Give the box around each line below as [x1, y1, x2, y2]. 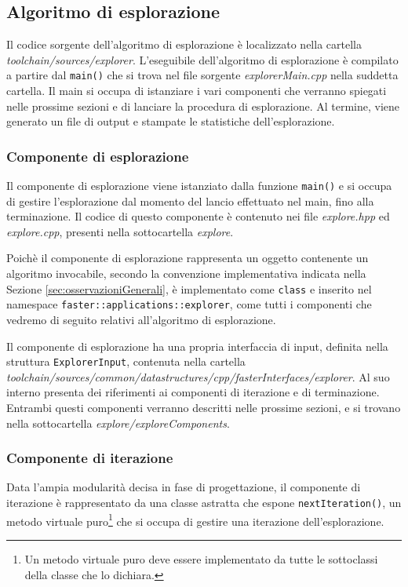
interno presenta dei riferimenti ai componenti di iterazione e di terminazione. [6, 384, 380, 400]
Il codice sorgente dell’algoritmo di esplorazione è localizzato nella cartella [6, 36, 362, 53]
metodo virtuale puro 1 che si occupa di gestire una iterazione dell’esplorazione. [6, 510, 384, 529]
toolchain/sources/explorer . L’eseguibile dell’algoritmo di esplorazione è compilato [6, 51, 399, 67]
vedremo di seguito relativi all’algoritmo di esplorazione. [6, 311, 276, 327]
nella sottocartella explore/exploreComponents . [6, 414, 230, 431]
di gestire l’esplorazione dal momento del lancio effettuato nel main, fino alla [6, 192, 374, 209]
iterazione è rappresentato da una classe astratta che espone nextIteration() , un [6, 494, 402, 511]
